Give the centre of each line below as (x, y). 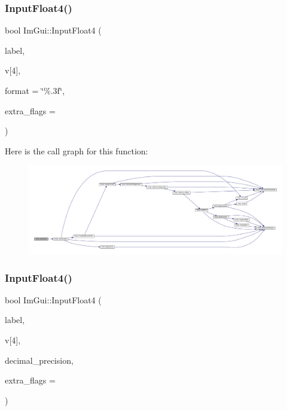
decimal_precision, (39, 360)
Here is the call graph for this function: (77, 150)
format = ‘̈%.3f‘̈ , (35, 90)
